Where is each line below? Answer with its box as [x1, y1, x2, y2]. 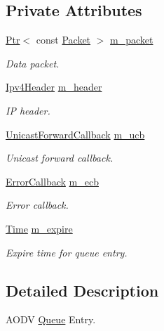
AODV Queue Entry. [6, 312, 96, 327]
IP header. [6, 103, 50, 117]
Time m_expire [6, 221, 73, 235]
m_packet [110, 32, 153, 47]
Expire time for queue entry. [6, 245, 128, 259]
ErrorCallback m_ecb [6, 174, 99, 188]
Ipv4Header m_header [6, 79, 102, 94]
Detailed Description [6, 279, 159, 301]
